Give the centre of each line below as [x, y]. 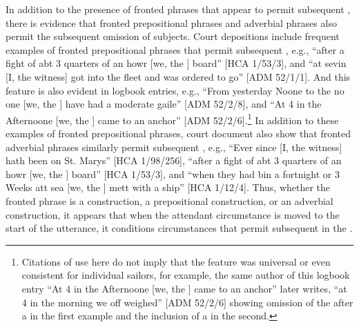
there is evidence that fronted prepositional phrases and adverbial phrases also [171, 22]
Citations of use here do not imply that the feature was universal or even [176, 261]
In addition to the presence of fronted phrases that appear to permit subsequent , [178, 9]
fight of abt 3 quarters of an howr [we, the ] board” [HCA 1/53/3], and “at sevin [176, 63]
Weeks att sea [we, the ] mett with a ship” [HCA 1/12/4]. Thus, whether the [168, 187]
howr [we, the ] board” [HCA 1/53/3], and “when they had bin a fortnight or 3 [173, 174]
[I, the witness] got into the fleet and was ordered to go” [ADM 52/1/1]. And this [178, 76]
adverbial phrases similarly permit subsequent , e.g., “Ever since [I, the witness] [174, 147]
